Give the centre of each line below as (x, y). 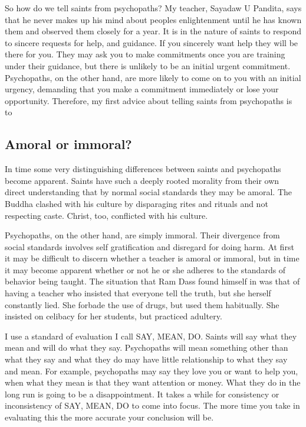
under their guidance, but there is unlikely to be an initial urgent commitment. (148, 65)
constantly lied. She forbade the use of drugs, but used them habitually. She (142, 304)
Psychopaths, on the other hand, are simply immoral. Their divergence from (142, 235)
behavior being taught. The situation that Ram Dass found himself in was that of (152, 281)
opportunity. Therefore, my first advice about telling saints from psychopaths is (149, 100)
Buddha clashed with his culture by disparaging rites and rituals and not (136, 203)
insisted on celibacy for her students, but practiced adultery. (113, 316)
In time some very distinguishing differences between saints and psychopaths (143, 169)
